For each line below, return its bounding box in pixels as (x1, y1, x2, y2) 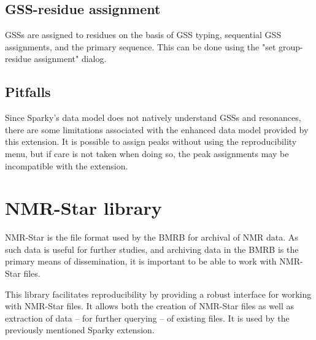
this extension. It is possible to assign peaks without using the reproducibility (5, 135, 297, 148)
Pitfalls (5, 82, 51, 101)
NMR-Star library (5, 195, 162, 220)
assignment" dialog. (34, 52, 107, 65)
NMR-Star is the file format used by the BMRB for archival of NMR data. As (5, 231, 298, 244)
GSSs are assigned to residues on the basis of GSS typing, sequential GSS (5, 28, 282, 41)
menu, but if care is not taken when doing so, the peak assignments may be (5, 147, 289, 160)
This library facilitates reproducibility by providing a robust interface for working (5, 287, 312, 300)
